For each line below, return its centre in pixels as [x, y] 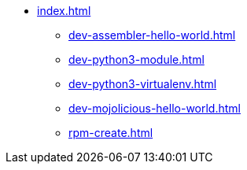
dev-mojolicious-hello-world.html [155, 108]
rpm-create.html [111, 133]
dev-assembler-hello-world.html [152, 35]
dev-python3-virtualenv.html [143, 84]
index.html [64, 11]
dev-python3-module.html [136, 59]
